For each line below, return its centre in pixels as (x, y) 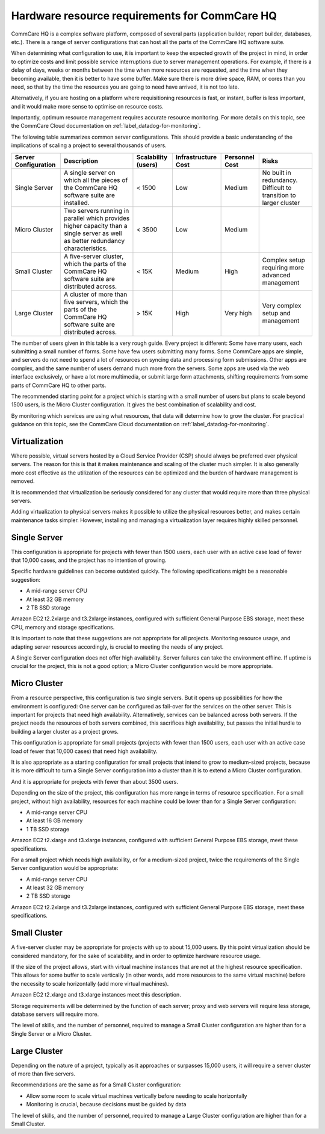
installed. (77, 203)
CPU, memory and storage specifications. (63, 627)
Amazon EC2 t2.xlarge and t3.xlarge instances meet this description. (96, 995)
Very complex (282, 306)
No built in (277, 172)
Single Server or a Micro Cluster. (51, 1033)
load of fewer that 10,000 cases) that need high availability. (84, 751)
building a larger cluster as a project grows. (65, 731)
